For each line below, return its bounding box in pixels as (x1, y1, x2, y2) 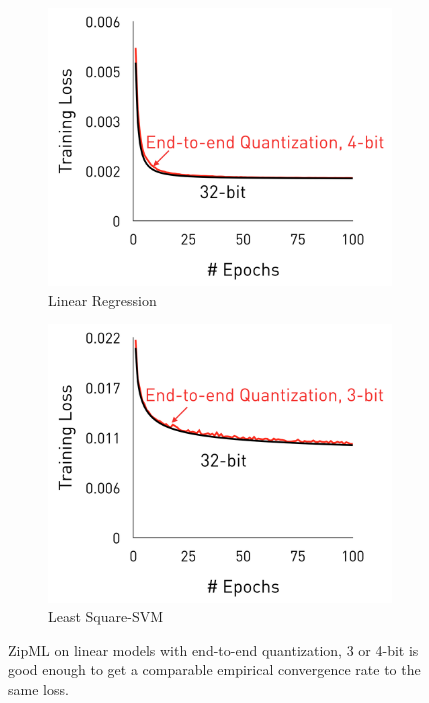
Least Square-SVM (48, 606, 164, 627)
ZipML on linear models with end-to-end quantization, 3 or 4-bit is (8, 639, 419, 660)
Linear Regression (48, 289, 157, 310)
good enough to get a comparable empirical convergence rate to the (8, 659, 421, 680)
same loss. (8, 678, 69, 699)
